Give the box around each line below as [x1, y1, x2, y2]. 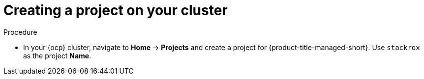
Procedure [3, 27, 37, 36]
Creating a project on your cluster [3, 2, 228, 19]
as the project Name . [23, 51, 91, 60]
